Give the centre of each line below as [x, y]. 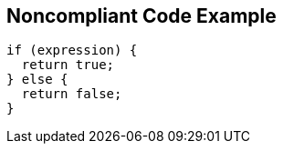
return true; [68, 65]
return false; [72, 94]
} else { [37, 80]
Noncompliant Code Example [141, 16]
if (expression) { [72, 50]
